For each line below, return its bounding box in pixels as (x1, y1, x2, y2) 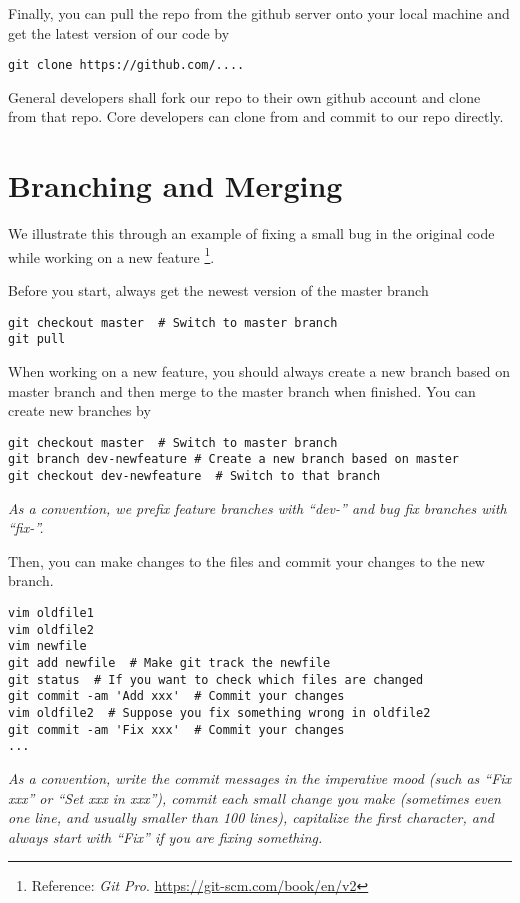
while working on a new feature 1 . (8, 243, 215, 267)
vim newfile (8, 639, 87, 654)
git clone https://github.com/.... (8, 58, 245, 73)
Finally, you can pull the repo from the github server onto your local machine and (8, 3, 510, 23)
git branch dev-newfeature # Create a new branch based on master (8, 452, 460, 467)
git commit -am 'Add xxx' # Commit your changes (8, 689, 345, 704)
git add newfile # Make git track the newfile (8, 656, 331, 670)
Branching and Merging (8, 165, 343, 206)
